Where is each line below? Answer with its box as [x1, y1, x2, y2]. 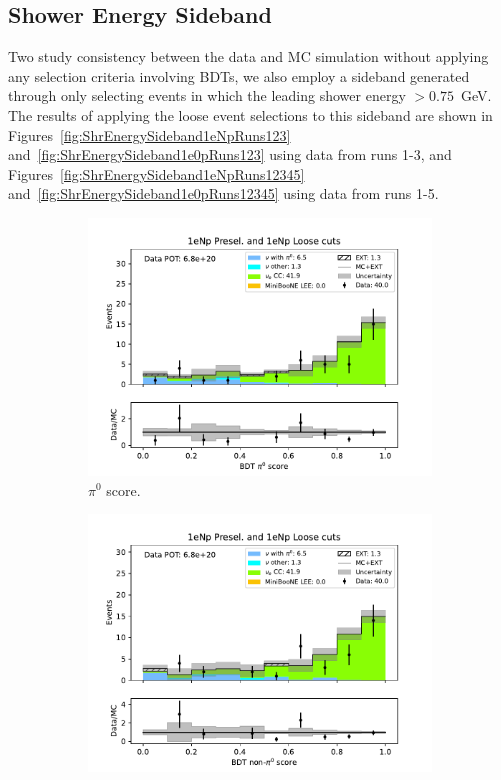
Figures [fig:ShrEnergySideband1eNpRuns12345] [8, 163, 305, 184]
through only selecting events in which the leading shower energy [8, 85, 406, 106]
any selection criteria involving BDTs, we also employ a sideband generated [8, 65, 470, 86]
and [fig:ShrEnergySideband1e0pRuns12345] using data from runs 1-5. [8, 183, 439, 204]
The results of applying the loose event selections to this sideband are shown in [8, 104, 493, 125]
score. [106, 479, 141, 500]
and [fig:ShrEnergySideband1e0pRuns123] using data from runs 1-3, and [8, 144, 452, 165]
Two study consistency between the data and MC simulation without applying [8, 46, 489, 67]
